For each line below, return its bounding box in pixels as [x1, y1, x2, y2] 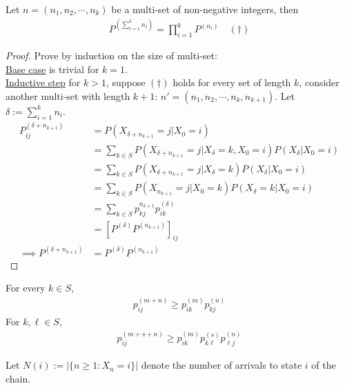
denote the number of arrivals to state [141, 358, 302, 372]
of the [311, 358, 336, 372]
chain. [6, 371, 31, 385]
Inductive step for [6, 75, 81, 90]
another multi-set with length [6, 88, 130, 103]
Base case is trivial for [6, 61, 99, 76]
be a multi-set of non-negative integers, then [111, 2, 299, 16]
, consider [299, 75, 339, 90]
